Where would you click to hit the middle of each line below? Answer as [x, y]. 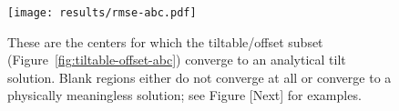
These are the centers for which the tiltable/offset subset [165, 41]
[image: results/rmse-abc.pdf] [102, 13]
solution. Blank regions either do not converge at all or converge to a [199, 77]
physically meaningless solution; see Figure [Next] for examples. [184, 95]
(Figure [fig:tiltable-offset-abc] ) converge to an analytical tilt [177, 60]
